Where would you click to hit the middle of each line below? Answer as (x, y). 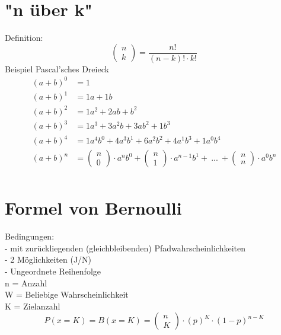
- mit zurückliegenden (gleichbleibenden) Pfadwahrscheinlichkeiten (125, 248)
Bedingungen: (30, 236)
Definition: (24, 38)
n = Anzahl (26, 283)
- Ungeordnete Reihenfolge (53, 271)
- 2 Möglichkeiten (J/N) (48, 259)
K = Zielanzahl (33, 306)
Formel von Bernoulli (93, 208)
